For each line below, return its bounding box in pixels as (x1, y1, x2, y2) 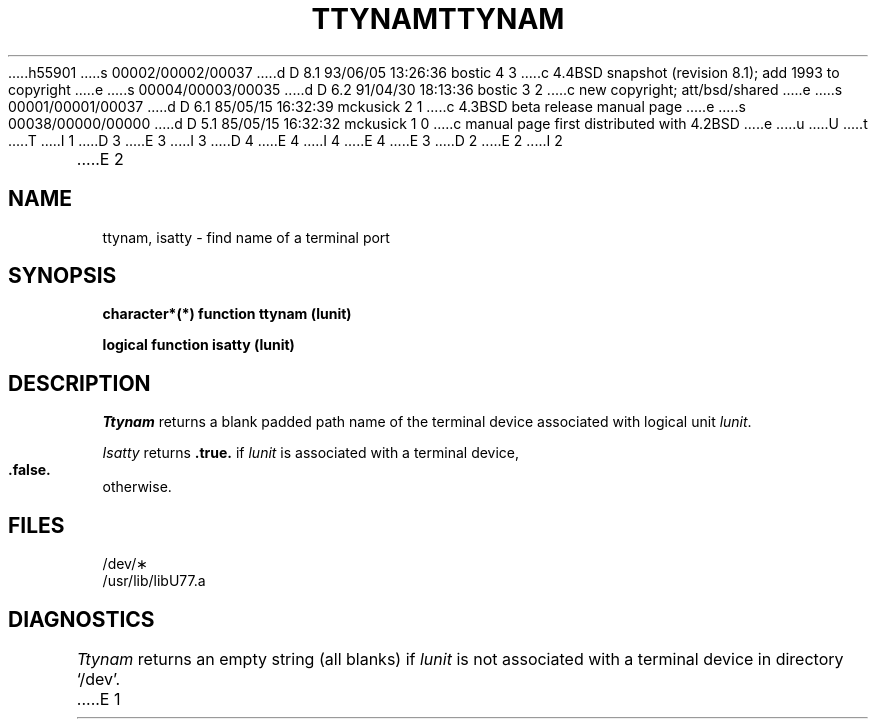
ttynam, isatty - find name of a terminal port (102, 228, 390, 246)
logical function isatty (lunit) (102, 336, 295, 354)
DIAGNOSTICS (8, 606, 155, 632)
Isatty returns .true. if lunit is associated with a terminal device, (102, 444, 520, 462)
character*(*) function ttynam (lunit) (102, 305, 352, 323)
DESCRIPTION (8, 370, 151, 396)
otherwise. (102, 478, 172, 496)
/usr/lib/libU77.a (102, 572, 206, 590)
